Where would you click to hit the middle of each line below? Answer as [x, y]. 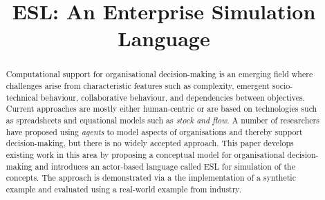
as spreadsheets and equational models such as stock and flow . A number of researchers [162, 120]
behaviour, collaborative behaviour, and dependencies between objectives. [173, 97]
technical [22, 97]
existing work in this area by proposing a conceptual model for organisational [145, 154]
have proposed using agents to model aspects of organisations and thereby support [154, 131]
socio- [282, 86]
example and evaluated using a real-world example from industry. [123, 189]
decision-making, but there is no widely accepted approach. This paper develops [150, 143]
